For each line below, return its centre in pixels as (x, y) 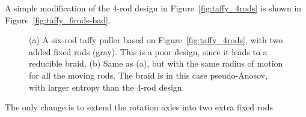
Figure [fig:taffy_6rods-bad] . (58, 19)
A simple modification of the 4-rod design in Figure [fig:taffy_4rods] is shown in (153, 8)
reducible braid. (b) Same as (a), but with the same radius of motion (156, 63)
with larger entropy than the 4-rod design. (107, 87)
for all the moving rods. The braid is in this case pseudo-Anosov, (148, 75)
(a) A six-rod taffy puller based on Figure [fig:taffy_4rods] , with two (156, 40)
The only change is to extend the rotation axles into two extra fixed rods (139, 107)
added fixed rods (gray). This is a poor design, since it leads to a (148, 51)
